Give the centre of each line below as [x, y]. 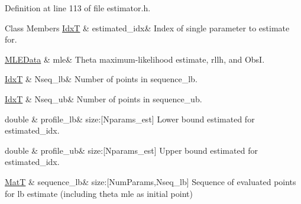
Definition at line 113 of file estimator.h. [78, 8]
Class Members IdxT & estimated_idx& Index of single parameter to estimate [147, 27]
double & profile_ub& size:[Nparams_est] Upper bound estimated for [131, 150]
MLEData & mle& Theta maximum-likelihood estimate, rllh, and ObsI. [135, 59]
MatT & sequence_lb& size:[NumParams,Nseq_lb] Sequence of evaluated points [150, 181]
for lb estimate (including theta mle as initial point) [99, 193]
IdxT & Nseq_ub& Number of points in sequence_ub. [103, 98]
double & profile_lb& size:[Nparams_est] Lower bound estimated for [130, 119]
